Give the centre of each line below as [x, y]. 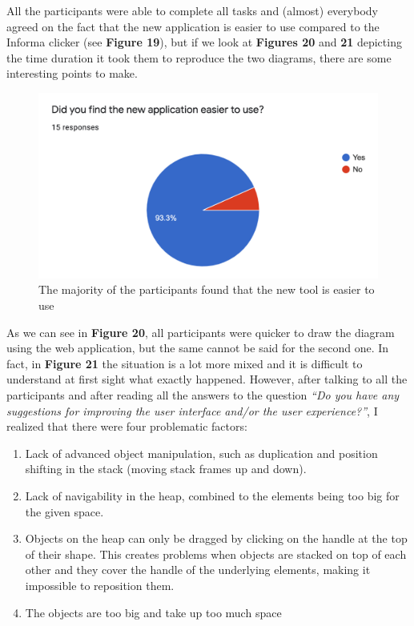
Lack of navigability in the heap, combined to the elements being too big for [212, 495]
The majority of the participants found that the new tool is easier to [207, 289]
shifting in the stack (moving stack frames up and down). [166, 469]
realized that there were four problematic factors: [127, 426]
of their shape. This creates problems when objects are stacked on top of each [216, 554]
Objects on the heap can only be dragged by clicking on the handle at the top [216, 538]
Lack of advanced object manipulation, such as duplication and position [201, 453]
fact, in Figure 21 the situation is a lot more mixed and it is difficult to [185, 363]
